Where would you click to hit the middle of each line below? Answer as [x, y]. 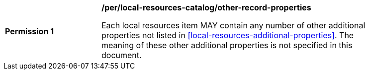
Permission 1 [30, 31]
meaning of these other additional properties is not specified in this [227, 45]
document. [122, 55]
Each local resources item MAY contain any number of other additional [233, 25]
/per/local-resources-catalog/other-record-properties [206, 7]
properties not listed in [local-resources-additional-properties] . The [228, 35]
